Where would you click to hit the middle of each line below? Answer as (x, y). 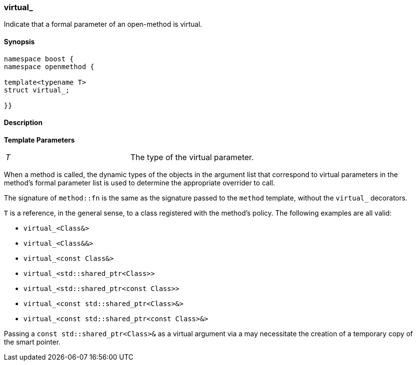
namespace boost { (39, 59)
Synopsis (19, 41)
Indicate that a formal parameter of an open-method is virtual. (103, 24)
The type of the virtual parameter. (192, 157)
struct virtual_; (37, 90)
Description (23, 123)
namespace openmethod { (49, 66)
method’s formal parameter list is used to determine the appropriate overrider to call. (140, 182)
